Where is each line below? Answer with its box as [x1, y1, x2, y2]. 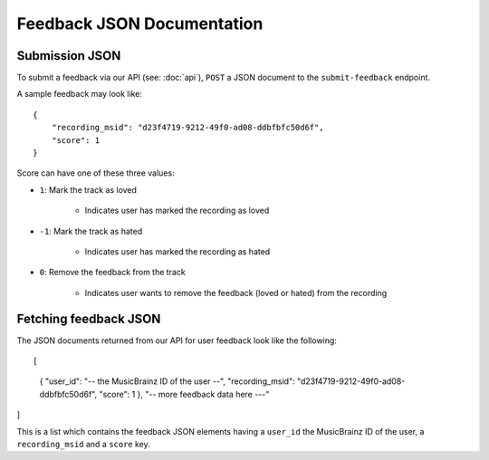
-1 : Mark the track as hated [39, 225, 143, 236]
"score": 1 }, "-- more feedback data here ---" [99, 388, 270, 399]
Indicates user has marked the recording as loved [84, 205, 270, 216]
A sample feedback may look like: [16, 89, 142, 100]
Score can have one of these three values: [16, 168, 176, 178]
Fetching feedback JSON [16, 311, 161, 326]
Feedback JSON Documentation [16, 14, 264, 34]
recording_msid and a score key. [16, 439, 151, 449]
